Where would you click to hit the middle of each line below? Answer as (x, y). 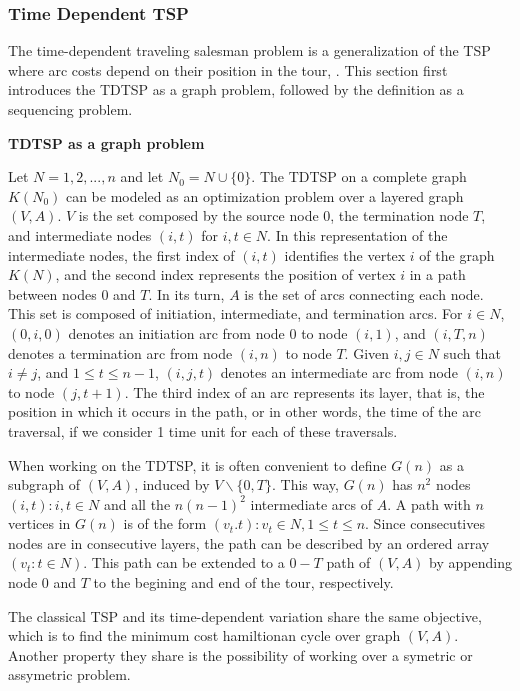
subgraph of (44, 484)
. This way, (305, 484)
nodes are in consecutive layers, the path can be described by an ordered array (249, 542)
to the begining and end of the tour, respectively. (243, 582)
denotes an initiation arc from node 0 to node (208, 332)
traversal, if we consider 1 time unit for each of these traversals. (203, 430)
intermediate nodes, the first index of (121, 254)
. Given (367, 352)
